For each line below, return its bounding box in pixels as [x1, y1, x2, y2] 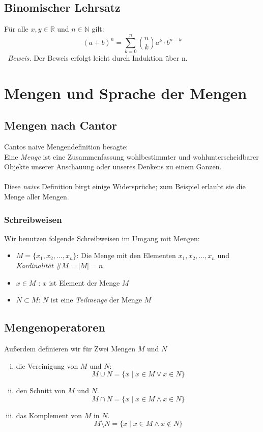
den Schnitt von [16, 385, 66, 396]
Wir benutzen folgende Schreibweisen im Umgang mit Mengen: [4, 233, 200, 243]
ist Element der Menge [49, 277, 120, 288]
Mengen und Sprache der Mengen [4, 82, 247, 103]
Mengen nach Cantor [4, 117, 118, 133]
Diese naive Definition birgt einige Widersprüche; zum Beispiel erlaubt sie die [4, 181, 246, 192]
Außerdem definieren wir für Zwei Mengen [4, 343, 135, 354]
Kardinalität [16, 260, 54, 271]
